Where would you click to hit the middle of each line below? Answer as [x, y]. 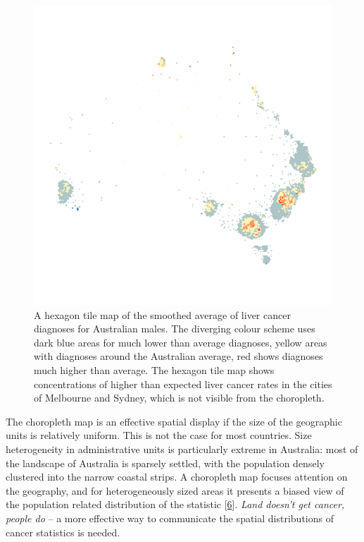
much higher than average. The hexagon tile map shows [154, 369]
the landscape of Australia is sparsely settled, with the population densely [165, 463]
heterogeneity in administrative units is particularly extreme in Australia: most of [182, 448]
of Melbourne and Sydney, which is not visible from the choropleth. [179, 398]
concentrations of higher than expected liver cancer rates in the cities [183, 384]
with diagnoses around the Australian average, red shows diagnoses [178, 356]
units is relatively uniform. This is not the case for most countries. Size [159, 435]
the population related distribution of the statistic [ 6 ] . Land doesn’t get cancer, [175, 504]
